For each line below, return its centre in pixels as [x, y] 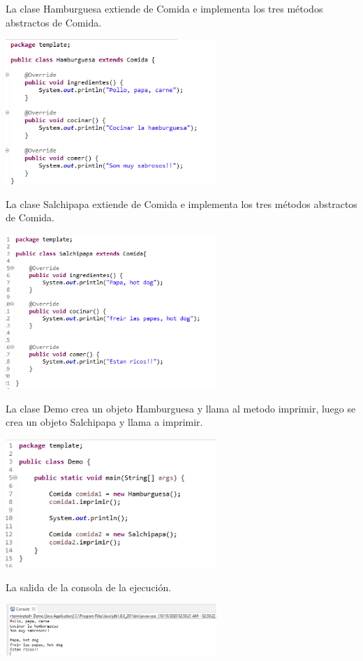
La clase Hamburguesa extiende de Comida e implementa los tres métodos [164, 8]
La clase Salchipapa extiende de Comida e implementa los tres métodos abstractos [181, 203]
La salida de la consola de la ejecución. [89, 587]
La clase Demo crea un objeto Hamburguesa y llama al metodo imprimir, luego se [181, 408]
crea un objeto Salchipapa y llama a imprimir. [104, 422]
